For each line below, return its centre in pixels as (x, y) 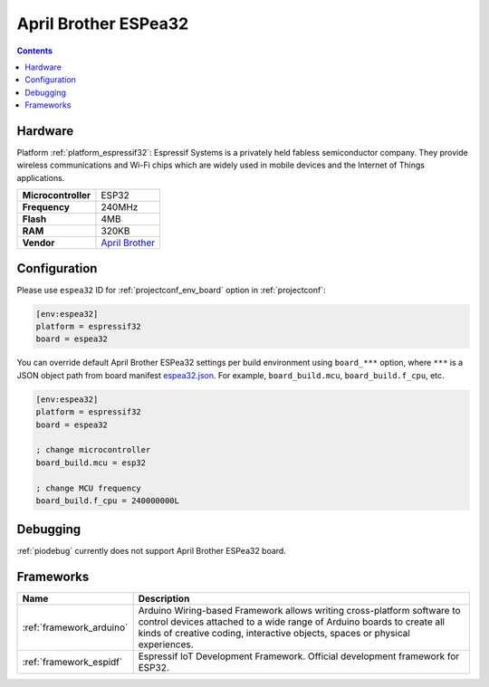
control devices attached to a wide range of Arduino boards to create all (292, 622)
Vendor (38, 243)
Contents (35, 51)
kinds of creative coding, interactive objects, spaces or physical (274, 634)
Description (164, 599)
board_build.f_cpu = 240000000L (108, 501)
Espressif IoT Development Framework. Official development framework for (299, 656)
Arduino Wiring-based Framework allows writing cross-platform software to (299, 611)
